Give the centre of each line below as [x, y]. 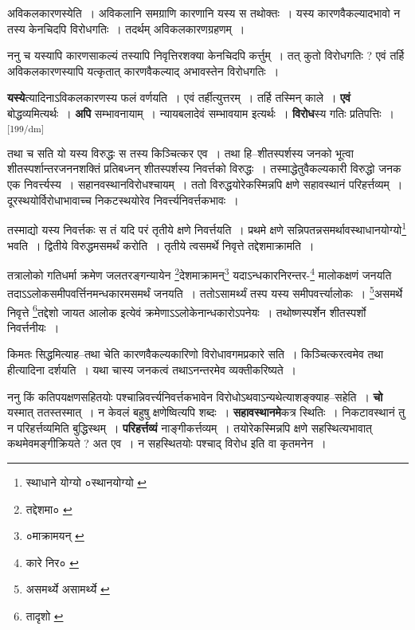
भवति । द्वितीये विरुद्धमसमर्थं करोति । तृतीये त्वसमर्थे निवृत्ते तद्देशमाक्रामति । [161, 245]
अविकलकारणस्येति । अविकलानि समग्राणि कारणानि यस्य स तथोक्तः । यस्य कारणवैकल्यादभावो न [204, 13]
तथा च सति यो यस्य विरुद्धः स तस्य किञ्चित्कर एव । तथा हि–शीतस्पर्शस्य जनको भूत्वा [180, 153]
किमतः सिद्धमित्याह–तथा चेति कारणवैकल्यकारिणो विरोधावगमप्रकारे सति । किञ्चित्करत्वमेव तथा [196, 354]
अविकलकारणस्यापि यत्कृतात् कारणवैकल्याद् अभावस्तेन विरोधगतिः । [143, 70]
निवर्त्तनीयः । [33, 327]
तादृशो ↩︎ [45, 615]
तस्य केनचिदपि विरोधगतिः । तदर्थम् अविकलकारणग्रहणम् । [126, 28]
